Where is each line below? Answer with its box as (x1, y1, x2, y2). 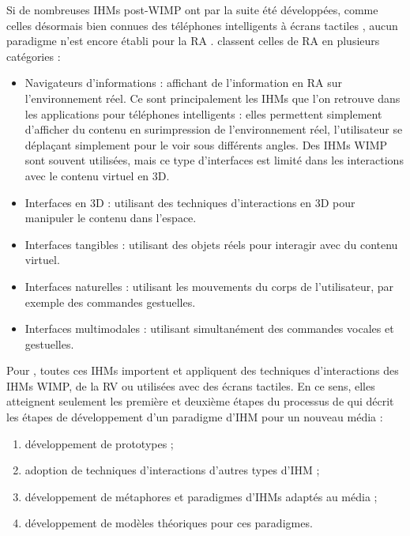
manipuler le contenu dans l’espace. (24, 209, 197, 226)
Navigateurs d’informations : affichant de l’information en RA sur (24, 74, 342, 91)
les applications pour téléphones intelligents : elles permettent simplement (24, 105, 382, 122)
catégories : (6, 47, 61, 64)
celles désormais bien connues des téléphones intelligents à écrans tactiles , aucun (6, 17, 398, 33)
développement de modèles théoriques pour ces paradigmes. (24, 515, 313, 531)
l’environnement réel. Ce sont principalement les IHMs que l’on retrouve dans (24, 89, 401, 106)
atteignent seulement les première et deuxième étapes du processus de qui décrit (6, 393, 394, 410)
